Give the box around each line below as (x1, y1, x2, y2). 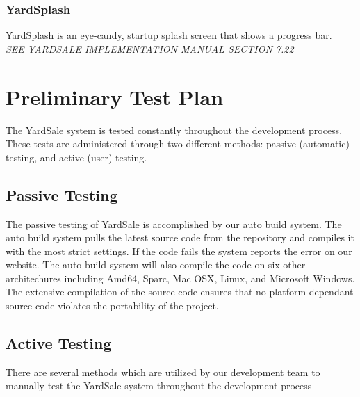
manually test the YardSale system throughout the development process (6, 378, 312, 393)
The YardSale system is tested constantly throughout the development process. (6, 122, 343, 137)
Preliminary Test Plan (6, 82, 224, 111)
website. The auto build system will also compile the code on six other (6, 257, 306, 272)
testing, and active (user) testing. (6, 149, 147, 164)
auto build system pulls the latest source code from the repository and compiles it (6, 230, 354, 245)
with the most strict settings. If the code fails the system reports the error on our (6, 243, 352, 258)
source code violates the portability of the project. (6, 298, 219, 313)
